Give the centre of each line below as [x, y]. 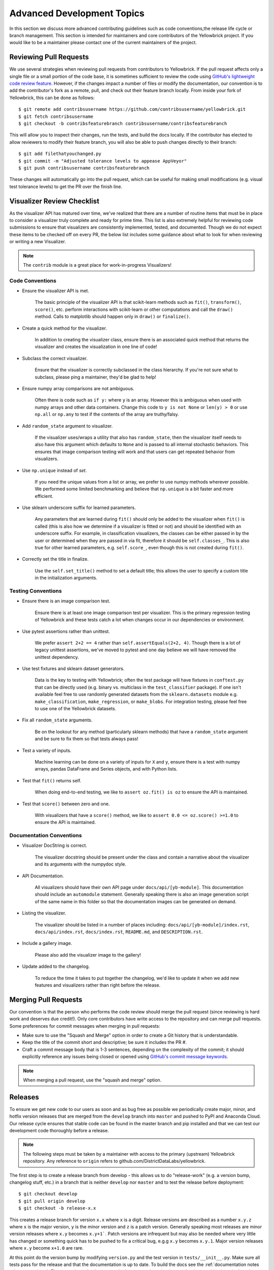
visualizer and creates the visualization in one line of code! [96, 347]
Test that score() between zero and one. [66, 804]
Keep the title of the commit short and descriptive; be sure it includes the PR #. [105, 1042]
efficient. [44, 496]
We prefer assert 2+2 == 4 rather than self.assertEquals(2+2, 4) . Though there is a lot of [138, 643]
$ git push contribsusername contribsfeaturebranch [84, 168]
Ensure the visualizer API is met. [56, 291]
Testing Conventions [36, 591]
